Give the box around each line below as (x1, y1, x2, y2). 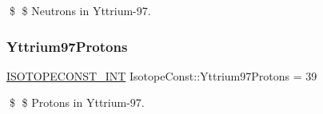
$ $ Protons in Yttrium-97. (9, 94, 145, 111)
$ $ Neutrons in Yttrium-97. (9, 2, 151, 18)
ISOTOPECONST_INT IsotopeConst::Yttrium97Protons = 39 (6, 67, 317, 84)
